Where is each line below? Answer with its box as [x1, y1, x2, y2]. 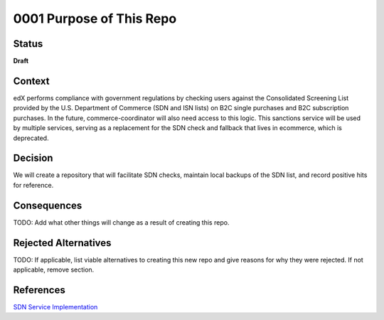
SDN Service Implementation [13, 302, 98, 311]
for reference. [13, 181, 54, 189]
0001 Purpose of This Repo [13, 11, 177, 26]
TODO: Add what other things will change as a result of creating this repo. [13, 218, 230, 227]
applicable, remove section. [13, 265, 95, 274]
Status [13, 38, 43, 50]
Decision [13, 152, 53, 164]
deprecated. [13, 134, 49, 142]
